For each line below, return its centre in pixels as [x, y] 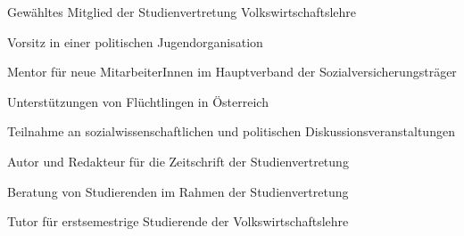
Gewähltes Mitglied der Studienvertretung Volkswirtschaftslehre [182, 12]
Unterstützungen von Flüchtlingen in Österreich [138, 101]
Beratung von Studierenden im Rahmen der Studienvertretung [178, 191]
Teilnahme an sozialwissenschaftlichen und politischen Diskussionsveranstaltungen [231, 131]
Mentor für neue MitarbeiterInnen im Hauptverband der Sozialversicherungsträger [232, 72]
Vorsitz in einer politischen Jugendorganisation [135, 41]
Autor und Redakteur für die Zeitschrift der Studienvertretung [178, 161]
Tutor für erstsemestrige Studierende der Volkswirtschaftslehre [178, 221]
